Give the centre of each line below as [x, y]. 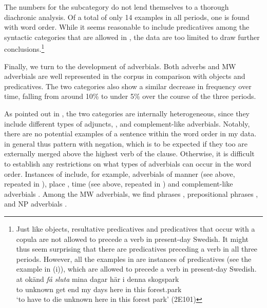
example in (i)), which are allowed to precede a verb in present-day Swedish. [136, 269]
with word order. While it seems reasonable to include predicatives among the [127, 27]
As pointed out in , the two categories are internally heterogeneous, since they [127, 113]
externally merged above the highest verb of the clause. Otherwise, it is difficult [129, 153]
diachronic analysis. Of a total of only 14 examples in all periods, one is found [127, 17]
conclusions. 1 [24, 48]
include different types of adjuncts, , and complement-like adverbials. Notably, [127, 123]
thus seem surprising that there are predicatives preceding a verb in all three [137, 249]
